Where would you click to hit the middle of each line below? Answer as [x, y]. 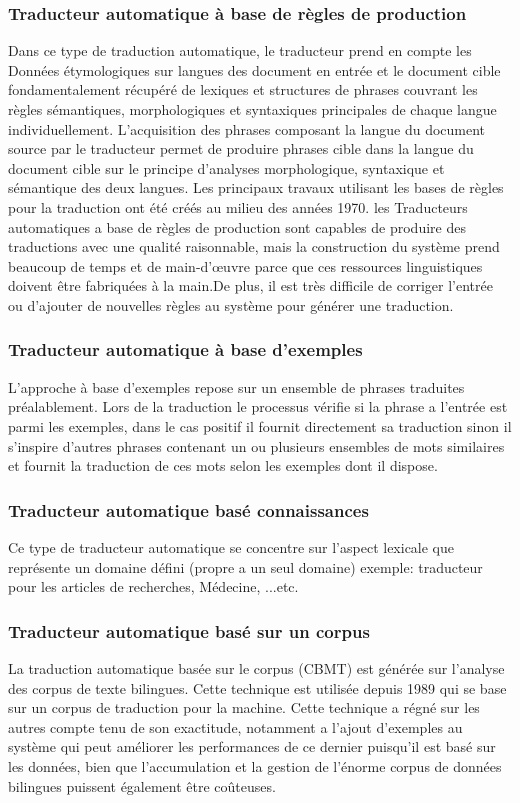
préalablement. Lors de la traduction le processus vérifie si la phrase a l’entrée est [258, 406]
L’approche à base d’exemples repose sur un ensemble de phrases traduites [236, 386]
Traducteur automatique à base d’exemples [185, 349]
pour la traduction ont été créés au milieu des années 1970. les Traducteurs [238, 206]
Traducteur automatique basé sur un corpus [189, 630]
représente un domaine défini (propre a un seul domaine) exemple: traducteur [245, 566]
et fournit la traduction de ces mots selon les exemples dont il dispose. [223, 465]
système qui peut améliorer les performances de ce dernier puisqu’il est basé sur [252, 746]
